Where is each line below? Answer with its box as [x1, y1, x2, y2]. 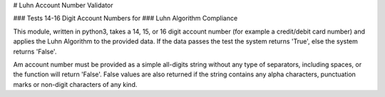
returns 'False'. [13, 47, 57, 56]
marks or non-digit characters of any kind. [13, 80, 138, 88]
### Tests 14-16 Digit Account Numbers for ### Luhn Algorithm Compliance [13, 14, 238, 23]
